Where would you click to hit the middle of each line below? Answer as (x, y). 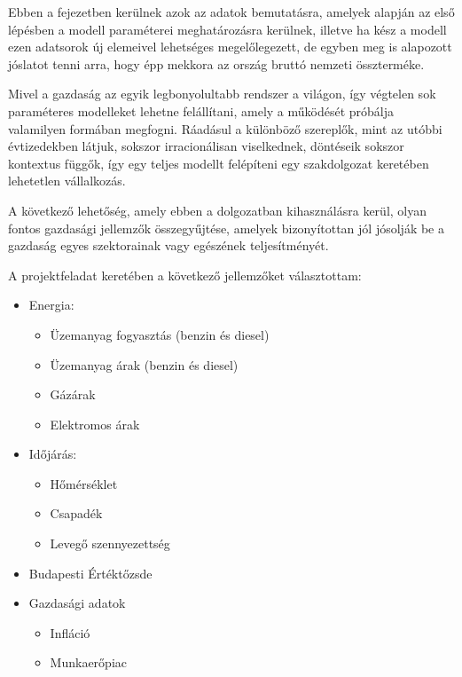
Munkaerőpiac (88, 662)
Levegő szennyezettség (110, 543)
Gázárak (73, 394)
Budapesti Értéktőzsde (90, 573)
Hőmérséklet (84, 483)
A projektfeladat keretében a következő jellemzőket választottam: (185, 275)
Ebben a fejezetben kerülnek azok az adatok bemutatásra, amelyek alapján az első (231, 12)
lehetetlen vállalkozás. (67, 181)
